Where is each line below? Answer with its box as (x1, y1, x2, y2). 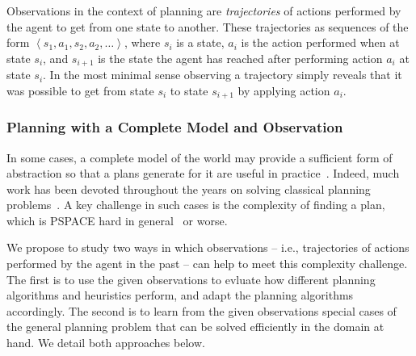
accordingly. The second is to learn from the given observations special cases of (6, 302, 397, 319)
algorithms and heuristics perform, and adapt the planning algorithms (6, 287, 354, 304)
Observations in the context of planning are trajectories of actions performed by (6, 2, 401, 19)
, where (124, 34, 161, 51)
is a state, (176, 34, 225, 51)
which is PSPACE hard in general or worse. (6, 212, 228, 228)
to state (170, 82, 208, 98)
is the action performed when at (241, 34, 400, 51)
